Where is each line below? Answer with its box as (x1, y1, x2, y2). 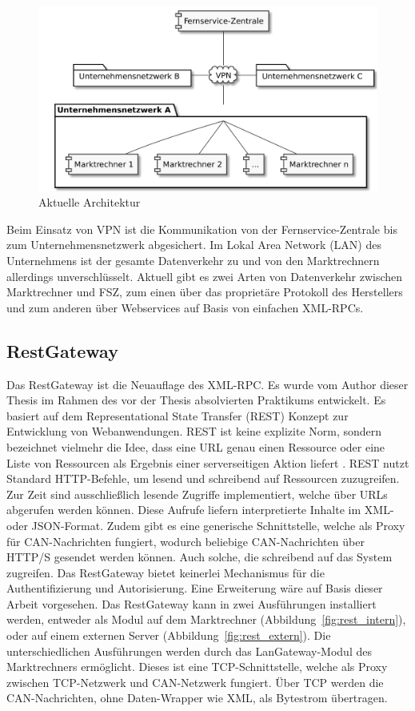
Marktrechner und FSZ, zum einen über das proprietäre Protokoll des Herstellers (6, 283, 403, 300)
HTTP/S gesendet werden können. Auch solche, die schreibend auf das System (6, 548, 393, 565)
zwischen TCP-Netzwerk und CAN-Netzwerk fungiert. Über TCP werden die (6, 673, 384, 690)
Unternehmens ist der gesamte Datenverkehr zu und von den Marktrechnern (6, 252, 380, 268)
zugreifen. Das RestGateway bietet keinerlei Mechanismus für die (6, 564, 325, 580)
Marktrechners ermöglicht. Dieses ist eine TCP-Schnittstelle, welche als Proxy (6, 658, 388, 675)
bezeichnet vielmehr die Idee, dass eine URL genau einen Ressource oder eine (6, 438, 385, 455)
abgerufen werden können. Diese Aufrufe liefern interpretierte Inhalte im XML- (6, 501, 394, 518)
